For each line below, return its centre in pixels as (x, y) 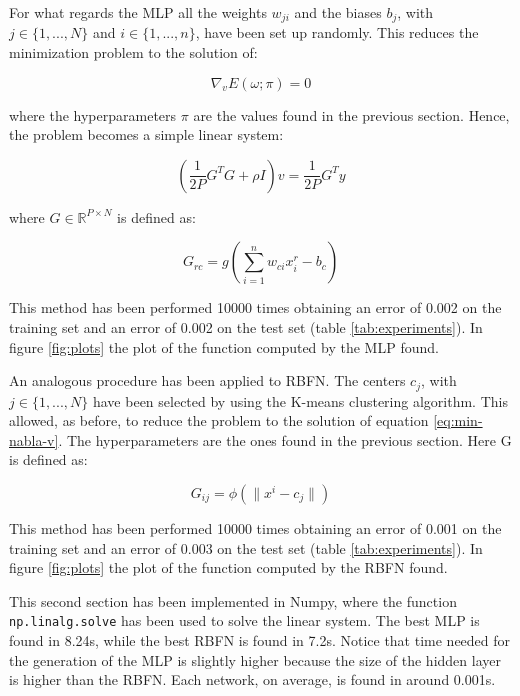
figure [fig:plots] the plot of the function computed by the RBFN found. (228, 567)
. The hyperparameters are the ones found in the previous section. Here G (285, 439)
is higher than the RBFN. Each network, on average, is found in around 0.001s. (252, 679)
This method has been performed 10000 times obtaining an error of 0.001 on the (255, 528)
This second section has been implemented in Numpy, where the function (233, 600)
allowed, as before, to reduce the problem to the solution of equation (219, 420)
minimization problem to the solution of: (133, 52)
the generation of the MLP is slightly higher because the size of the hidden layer (255, 659)
